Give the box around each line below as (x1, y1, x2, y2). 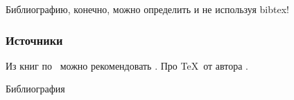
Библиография (6, 81, 65, 96)
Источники (6, 31, 63, 48)
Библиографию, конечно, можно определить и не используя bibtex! (6, 2, 289, 16)
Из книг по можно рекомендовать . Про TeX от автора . (6, 58, 248, 72)
